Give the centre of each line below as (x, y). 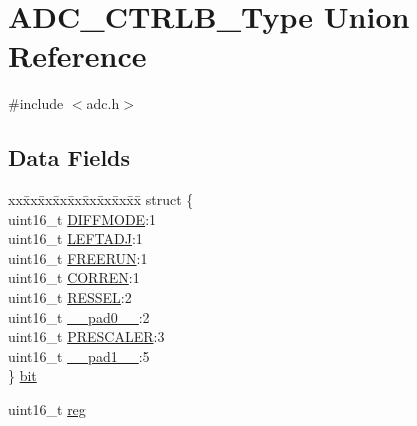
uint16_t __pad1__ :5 (79, 355)
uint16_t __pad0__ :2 (79, 316)
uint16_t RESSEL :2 (70, 297)
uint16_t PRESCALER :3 (86, 336)
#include (36, 103)
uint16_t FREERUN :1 (78, 257)
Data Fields (69, 157)
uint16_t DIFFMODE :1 (82, 218)
